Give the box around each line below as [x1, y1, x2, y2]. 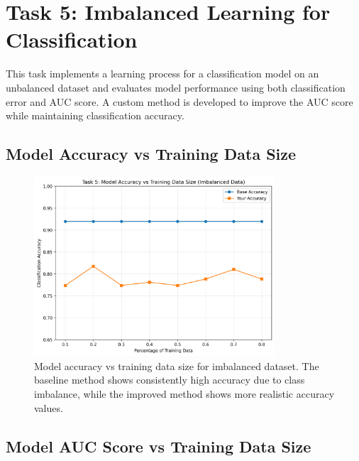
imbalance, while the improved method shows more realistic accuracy [34, 386, 335, 401]
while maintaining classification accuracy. [6, 108, 184, 123]
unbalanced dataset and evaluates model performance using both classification [6, 80, 346, 94]
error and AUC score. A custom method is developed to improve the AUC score [6, 94, 353, 109]
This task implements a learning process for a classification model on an [6, 66, 319, 81]
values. [34, 400, 63, 415]
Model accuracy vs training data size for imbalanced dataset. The [34, 358, 319, 373]
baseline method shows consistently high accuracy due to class [34, 372, 305, 387]
